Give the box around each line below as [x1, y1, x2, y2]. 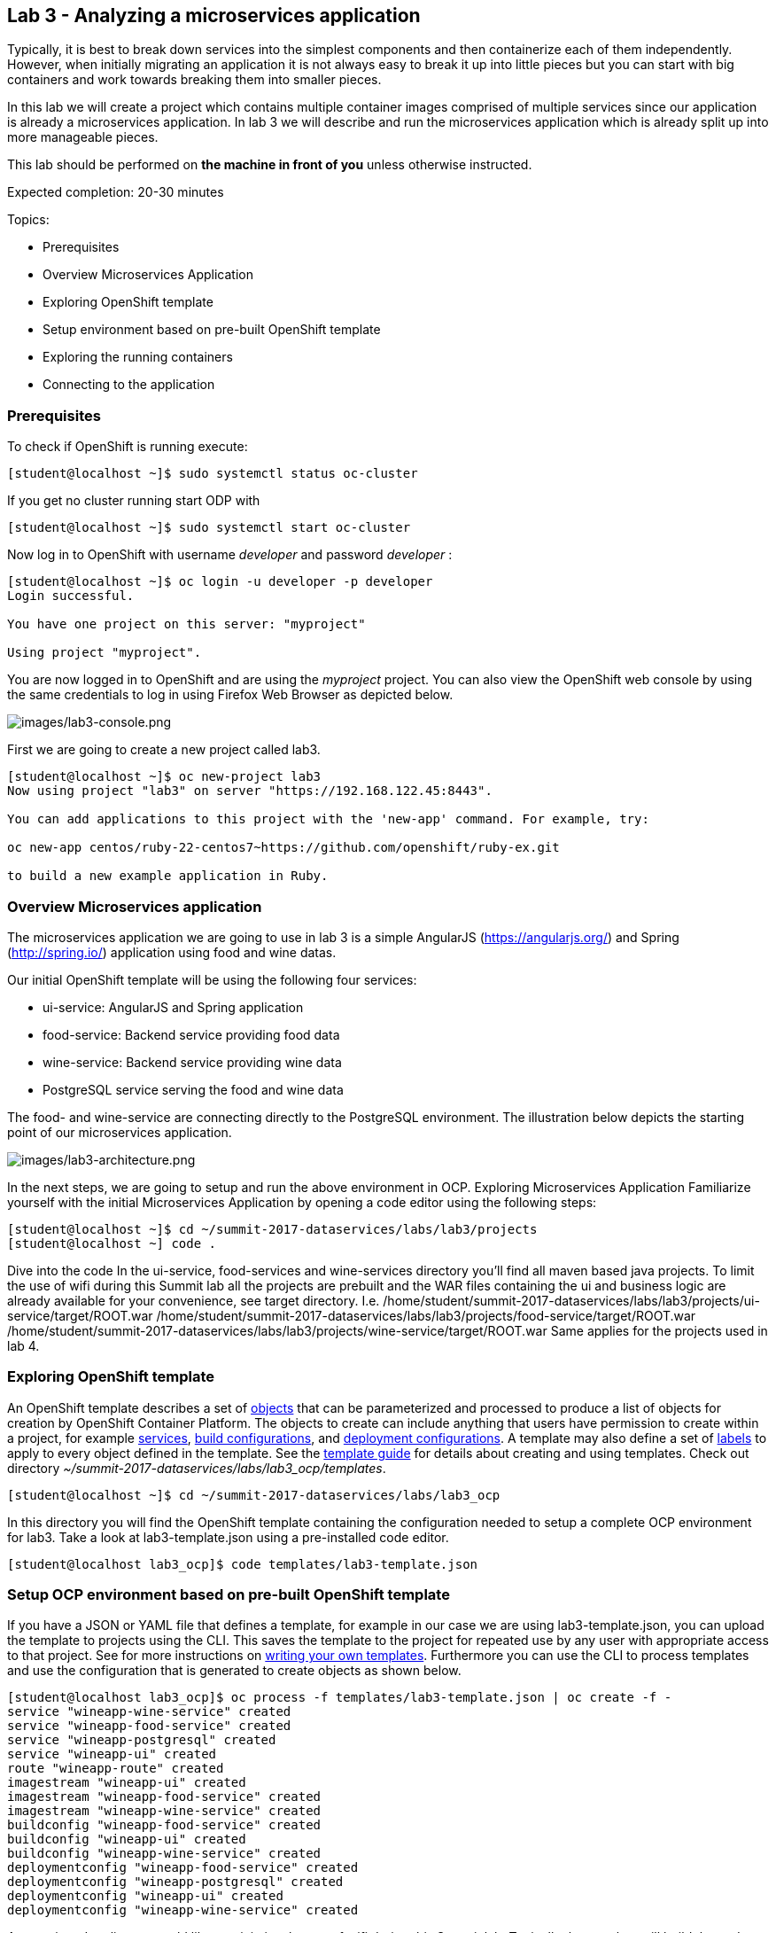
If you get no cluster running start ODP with [7, 493, 260, 509]
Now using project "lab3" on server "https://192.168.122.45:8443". [7, 783, 493, 799]
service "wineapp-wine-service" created [7, 1704, 291, 1719]
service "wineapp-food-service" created [7, 1719, 291, 1734]
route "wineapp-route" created [7, 1761, 224, 1776]
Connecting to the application [43, 377, 215, 393]
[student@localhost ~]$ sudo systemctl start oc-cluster [7, 520, 411, 535]
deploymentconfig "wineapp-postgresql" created [7, 1875, 344, 1890]
